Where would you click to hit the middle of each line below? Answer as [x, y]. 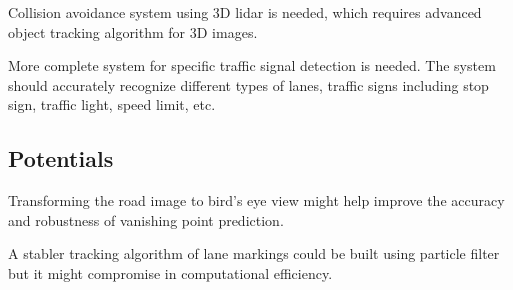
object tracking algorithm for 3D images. [133, 31]
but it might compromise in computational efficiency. [170, 272]
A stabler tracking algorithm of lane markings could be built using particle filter [254, 253]
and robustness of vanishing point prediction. [146, 219]
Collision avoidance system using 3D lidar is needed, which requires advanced [245, 12]
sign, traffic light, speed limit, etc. [112, 104]
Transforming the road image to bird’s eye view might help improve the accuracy [256, 200]
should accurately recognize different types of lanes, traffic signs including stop [248, 84]
